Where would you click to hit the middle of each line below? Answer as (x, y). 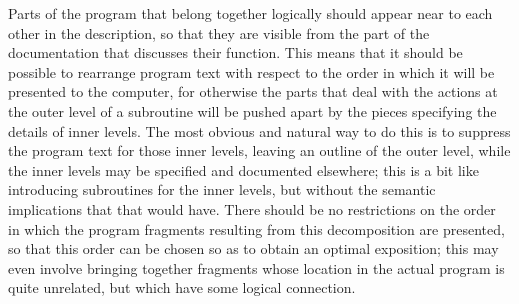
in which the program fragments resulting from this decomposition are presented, (256, 228)
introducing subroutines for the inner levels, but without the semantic (222, 189)
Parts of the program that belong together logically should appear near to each (250, 13)
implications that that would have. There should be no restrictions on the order (252, 208)
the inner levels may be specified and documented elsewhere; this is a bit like (243, 169)
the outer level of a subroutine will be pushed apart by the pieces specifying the (252, 110)
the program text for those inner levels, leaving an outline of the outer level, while (259, 150)
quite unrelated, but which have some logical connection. (182, 287)
